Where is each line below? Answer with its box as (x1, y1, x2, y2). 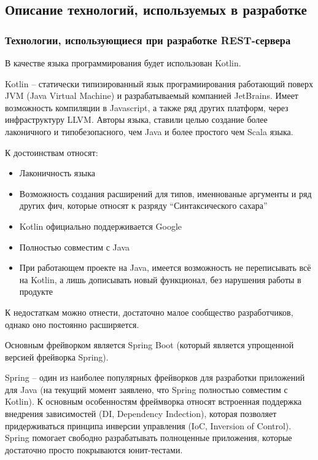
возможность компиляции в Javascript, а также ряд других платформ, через (5, 101, 289, 114)
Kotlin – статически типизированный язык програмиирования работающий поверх (5, 77, 314, 90)
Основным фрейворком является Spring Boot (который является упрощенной (5, 338, 294, 351)
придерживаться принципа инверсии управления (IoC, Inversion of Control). (5, 419, 292, 432)
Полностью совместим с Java (19, 240, 130, 253)
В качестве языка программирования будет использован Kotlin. (5, 57, 241, 69)
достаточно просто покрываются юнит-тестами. (5, 443, 183, 456)
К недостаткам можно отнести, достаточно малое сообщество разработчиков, (5, 305, 293, 318)
